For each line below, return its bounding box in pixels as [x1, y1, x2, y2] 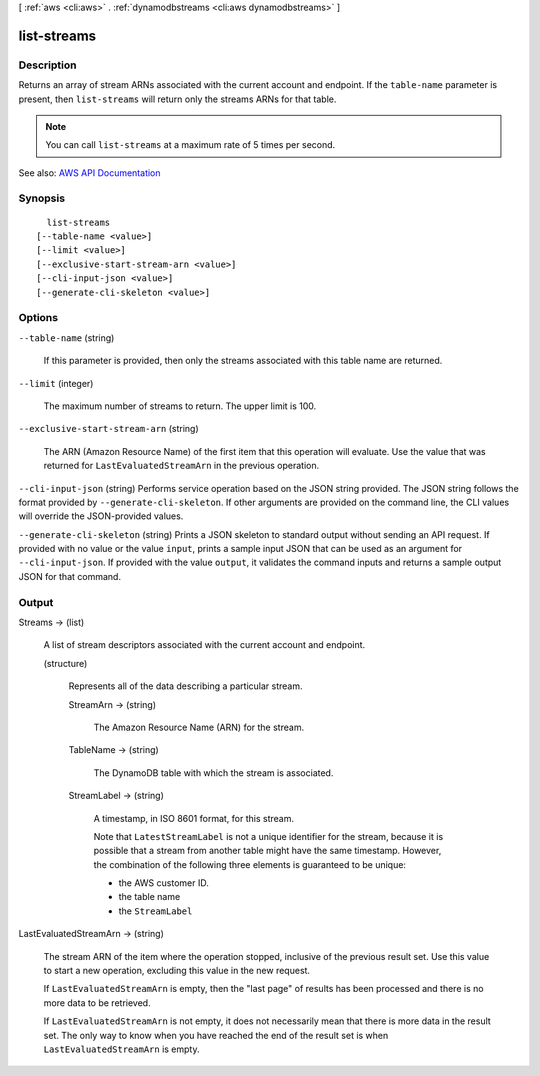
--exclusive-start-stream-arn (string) [18, 423, 199, 435]
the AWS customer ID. [118, 877, 209, 889]
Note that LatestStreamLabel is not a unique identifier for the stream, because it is [93, 830, 444, 842]
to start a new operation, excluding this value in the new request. [43, 965, 310, 977]
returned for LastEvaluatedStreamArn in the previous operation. [43, 460, 320, 472]
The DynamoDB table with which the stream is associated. [93, 766, 334, 779]
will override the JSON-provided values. [18, 510, 184, 522]
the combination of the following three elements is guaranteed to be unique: [93, 858, 407, 870]
